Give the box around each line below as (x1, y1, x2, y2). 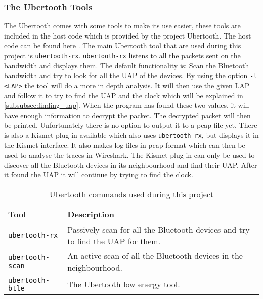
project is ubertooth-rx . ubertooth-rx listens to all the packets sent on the (4, 50, 241, 60)
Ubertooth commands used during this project (49, 188, 214, 200)
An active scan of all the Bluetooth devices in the (67, 249, 243, 261)
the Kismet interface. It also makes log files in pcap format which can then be (4, 139, 245, 150)
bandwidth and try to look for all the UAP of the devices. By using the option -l (4, 70, 257, 81)
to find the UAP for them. (67, 235, 161, 247)
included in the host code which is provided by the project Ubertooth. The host (4, 30, 251, 41)
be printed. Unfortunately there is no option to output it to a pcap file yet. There (4, 120, 257, 130)
